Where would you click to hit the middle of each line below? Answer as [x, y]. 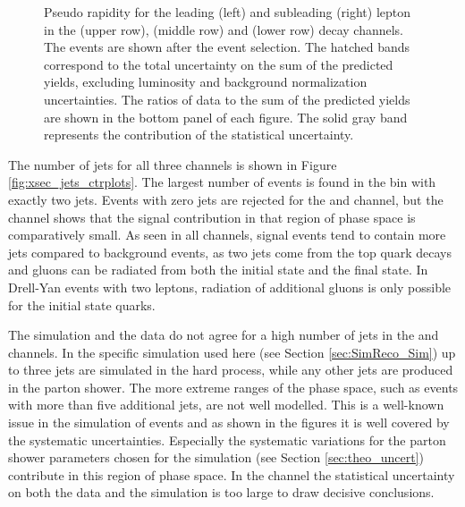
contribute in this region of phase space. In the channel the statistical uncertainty [232, 474]
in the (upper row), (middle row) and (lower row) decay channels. [224, 29]
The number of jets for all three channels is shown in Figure [173, 164]
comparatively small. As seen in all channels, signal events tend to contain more [227, 235]
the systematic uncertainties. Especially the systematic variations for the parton [227, 439]
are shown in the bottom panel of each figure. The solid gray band [226, 117]
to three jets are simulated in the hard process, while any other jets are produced [231, 370]
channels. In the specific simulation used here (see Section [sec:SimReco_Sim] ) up [232, 352]
